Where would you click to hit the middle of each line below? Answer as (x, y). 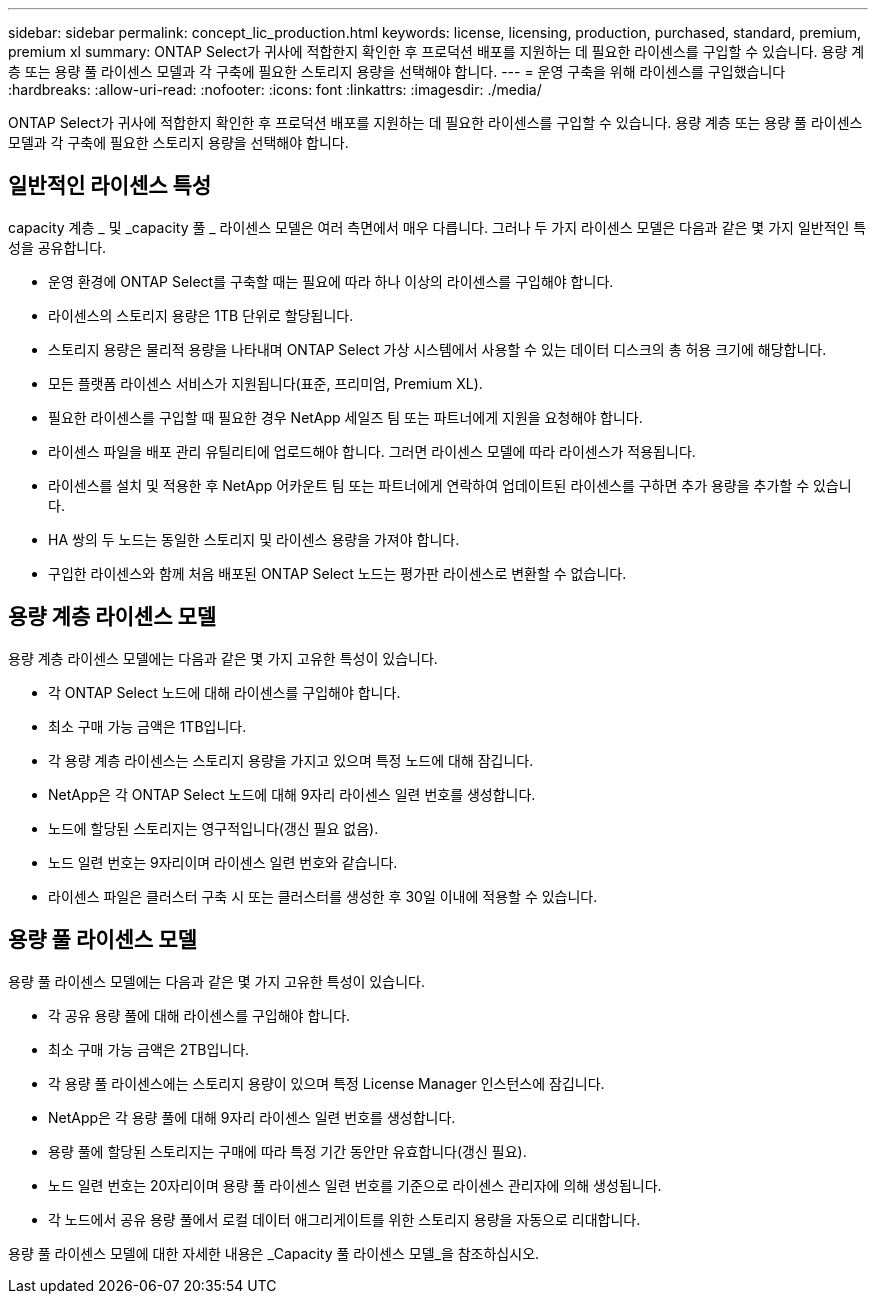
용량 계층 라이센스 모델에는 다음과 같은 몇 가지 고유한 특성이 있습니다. (223, 658)
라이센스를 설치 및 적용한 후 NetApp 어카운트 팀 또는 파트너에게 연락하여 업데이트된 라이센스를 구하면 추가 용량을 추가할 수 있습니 (450, 485)
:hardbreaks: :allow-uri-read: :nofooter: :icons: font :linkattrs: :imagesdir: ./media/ (275, 89)
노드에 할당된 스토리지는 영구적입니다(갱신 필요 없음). (213, 828)
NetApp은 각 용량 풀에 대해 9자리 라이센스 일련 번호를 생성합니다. (252, 1117)
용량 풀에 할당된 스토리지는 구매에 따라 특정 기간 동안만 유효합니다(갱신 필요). (287, 1151)
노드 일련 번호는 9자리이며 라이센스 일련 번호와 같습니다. (223, 862)
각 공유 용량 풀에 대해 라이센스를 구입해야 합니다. (199, 1015)
